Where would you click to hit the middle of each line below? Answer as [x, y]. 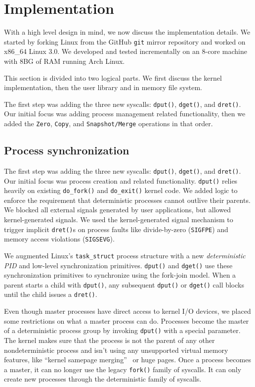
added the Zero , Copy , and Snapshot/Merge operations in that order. [108, 123]
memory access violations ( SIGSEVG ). [59, 239]
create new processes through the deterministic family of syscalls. [103, 379]
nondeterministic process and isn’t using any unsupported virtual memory [116, 350]
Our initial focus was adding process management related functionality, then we [125, 114]
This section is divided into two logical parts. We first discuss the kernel [113, 77]
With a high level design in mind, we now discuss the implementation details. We [127, 32]
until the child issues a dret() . [51, 294]
